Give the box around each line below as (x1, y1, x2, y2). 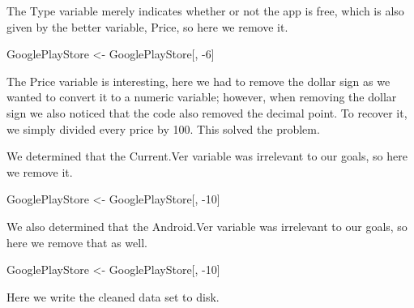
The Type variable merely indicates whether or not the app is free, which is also (6, 2, 404, 19)
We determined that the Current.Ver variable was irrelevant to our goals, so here (6, 148, 408, 165)
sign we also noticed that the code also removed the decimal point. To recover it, (6, 104, 408, 121)
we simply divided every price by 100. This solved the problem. (6, 120, 320, 137)
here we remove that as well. (6, 233, 147, 250)
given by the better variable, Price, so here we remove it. (6, 18, 288, 35)
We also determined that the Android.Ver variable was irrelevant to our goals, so (6, 217, 408, 234)
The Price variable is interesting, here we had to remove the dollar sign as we (6, 72, 391, 89)
